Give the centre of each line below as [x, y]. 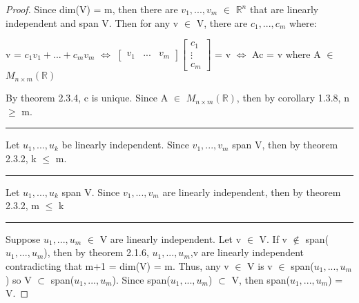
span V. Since [91, 192]
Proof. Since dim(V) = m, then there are [92, 9]
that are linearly [284, 9]
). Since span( [141, 279]
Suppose [23, 238]
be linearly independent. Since [125, 145]
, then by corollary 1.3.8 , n [293, 98]
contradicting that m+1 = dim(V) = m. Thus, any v [117, 265]
